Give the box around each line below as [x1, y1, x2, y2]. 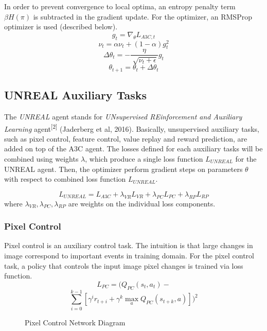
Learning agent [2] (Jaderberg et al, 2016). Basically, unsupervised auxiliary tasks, [4, 121, 259, 134]
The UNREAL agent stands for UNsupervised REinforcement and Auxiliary [4, 111, 242, 121]
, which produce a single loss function [85, 153, 203, 164]
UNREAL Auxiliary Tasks [4, 87, 147, 103]
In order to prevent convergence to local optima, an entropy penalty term [4, 1, 236, 11]
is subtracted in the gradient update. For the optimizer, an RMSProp [33, 11, 252, 22]
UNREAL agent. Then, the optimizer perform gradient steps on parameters [4, 163, 243, 174]
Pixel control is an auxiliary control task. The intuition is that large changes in [4, 240, 253, 251]
